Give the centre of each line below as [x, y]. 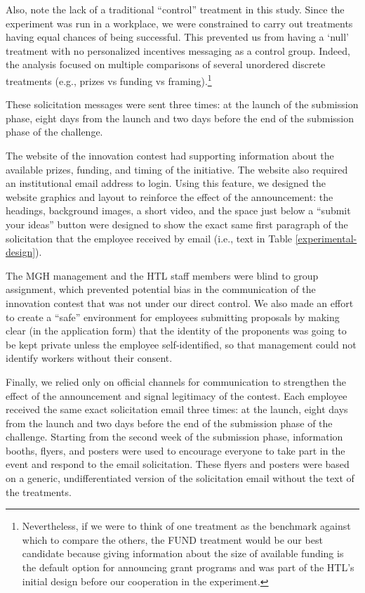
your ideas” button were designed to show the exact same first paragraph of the [177, 224]
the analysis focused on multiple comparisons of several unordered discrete [166, 64]
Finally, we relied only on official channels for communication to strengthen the [176, 381]
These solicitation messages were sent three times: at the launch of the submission [182, 104]
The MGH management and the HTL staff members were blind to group [162, 275]
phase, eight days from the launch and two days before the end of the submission [180, 118]
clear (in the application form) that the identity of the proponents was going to [176, 331]
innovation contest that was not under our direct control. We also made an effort [180, 302]
